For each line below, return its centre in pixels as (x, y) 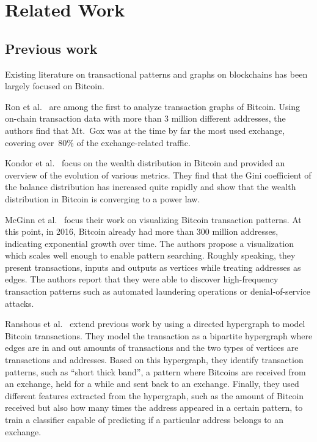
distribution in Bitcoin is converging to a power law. (103, 198)
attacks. (20, 303)
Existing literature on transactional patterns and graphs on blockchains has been (156, 74)
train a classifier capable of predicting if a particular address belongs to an (144, 420)
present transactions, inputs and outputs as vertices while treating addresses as (153, 267)
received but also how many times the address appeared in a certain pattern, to (154, 407)
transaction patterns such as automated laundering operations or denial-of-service (158, 291)
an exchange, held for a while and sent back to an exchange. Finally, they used (152, 384)
